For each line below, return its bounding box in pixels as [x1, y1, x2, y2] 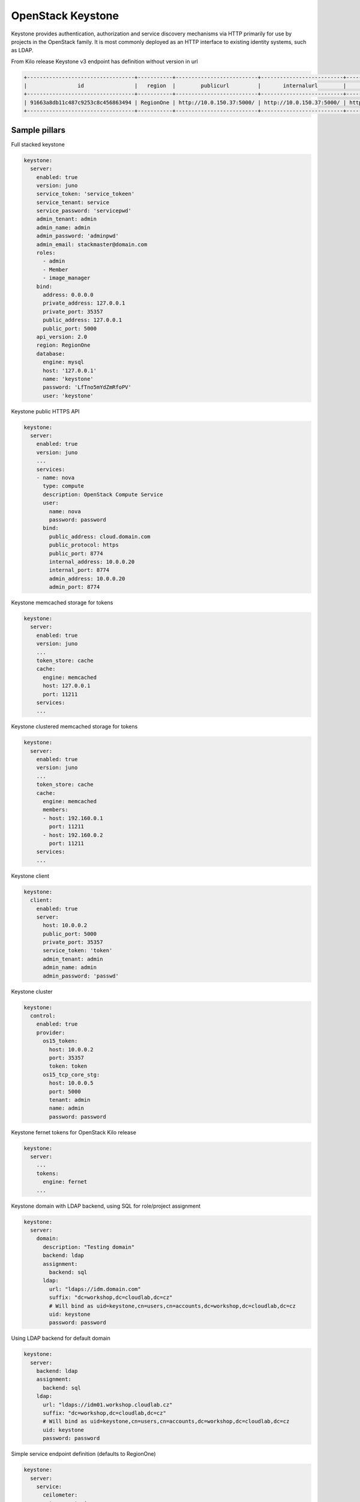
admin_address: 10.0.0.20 [49, 575, 125, 582]
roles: [36, 249, 56, 257]
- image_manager [43, 275, 91, 282]
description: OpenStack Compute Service [43, 491, 163, 498]
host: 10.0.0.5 [49, 1080, 94, 1087]
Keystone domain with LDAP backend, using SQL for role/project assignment [11, 1202, 201, 1209]
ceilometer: [43, 1492, 78, 1498]
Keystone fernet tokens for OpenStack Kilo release [11, 1128, 136, 1136]
